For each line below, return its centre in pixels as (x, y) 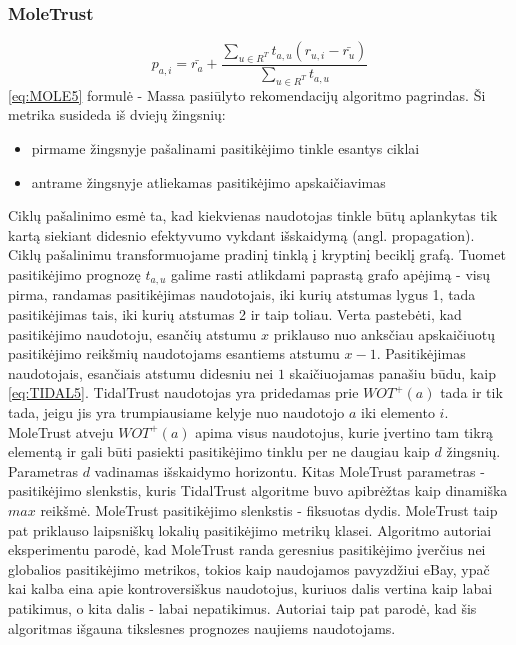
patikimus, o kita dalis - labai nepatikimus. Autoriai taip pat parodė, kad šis (242, 607)
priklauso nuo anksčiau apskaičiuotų (384, 333)
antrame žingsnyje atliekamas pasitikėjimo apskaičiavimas (208, 181)
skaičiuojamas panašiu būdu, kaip (392, 372)
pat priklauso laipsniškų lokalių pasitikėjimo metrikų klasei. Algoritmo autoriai (250, 529)
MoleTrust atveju (61, 431)
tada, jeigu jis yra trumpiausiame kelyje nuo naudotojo (176, 412)
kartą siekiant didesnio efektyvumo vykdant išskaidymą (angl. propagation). (241, 234)
